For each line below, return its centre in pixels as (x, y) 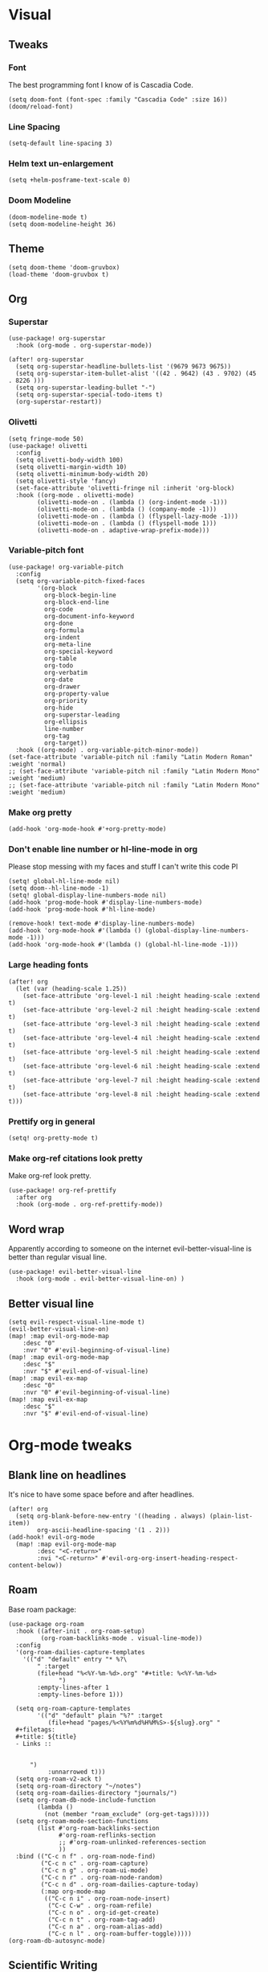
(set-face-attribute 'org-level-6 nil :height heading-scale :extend (142, 1066)
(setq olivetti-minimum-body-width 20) (82, 474)
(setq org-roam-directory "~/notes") (79, 1786)
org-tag (57, 736)
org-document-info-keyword (89, 616)
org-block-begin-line (80, 595)
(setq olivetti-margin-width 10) (71, 467)
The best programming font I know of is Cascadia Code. (101, 84)
